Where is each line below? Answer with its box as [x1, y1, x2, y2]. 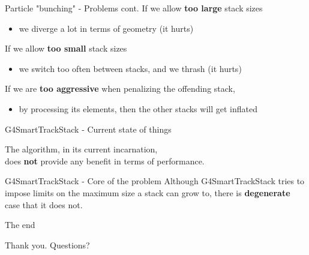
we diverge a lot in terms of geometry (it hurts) [19, 22, 194, 34]
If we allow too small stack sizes [5, 42, 127, 55]
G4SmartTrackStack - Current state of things [5, 122, 172, 135]
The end [5, 218, 35, 231]
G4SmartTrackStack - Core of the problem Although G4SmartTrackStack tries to [5, 175, 305, 187]
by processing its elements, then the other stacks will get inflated [19, 102, 257, 115]
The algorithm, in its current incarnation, [5, 143, 158, 155]
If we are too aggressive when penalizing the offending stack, [5, 82, 235, 95]
